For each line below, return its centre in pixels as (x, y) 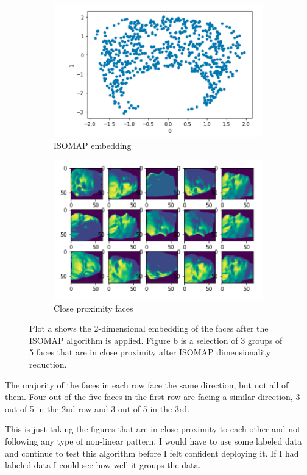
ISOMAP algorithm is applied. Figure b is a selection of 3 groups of (156, 340)
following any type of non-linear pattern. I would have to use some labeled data (153, 441)
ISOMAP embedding (93, 145)
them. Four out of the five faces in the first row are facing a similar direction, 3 (153, 397)
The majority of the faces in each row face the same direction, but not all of (147, 384)
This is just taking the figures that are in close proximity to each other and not (153, 429)
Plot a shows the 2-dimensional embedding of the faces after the (149, 328)
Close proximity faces (94, 308)
